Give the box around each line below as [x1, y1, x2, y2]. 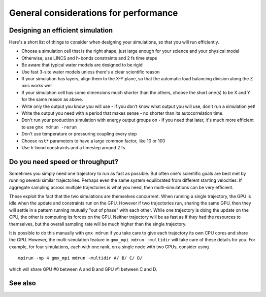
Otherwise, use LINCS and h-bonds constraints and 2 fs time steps [21, 55, 157, 61]
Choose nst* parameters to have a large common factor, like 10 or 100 [21, 138, 166, 144]
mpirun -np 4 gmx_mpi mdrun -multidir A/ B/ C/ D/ [18, 255, 143, 261]
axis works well [21, 83, 53, 89]
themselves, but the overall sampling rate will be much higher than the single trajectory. [9, 221, 187, 227]
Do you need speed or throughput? [9, 158, 119, 166]
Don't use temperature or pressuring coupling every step [21, 131, 137, 137]
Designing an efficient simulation [9, 26, 113, 34]
